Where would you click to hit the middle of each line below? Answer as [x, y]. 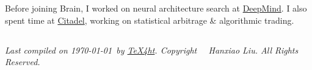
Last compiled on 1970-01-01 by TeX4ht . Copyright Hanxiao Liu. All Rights [152, 50]
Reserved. [23, 62]
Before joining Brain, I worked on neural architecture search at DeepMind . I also [156, 8]
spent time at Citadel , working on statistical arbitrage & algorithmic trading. [150, 20]
